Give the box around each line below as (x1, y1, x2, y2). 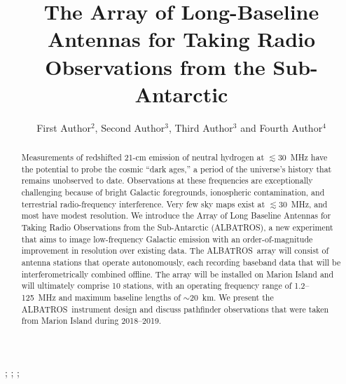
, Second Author (95, 120, 165, 135)
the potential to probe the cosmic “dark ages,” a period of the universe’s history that (21, 163, 332, 174)
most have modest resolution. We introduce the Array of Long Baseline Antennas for (21, 210, 331, 221)
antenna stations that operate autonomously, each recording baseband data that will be (21, 256, 341, 268)
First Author (36, 120, 91, 135)
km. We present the (202, 291, 274, 303)
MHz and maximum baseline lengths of (38, 291, 181, 303)
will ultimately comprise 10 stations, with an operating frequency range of (21, 280, 292, 292)
